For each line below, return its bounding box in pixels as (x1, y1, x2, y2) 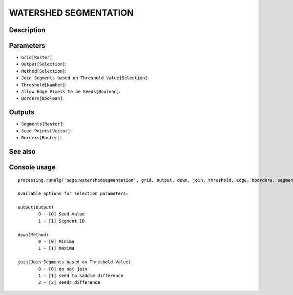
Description (9, 26, 46, 34)
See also (9, 147, 36, 156)
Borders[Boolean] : (21, 95, 64, 101)
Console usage (9, 163, 56, 171)
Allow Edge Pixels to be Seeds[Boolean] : (21, 88, 121, 95)
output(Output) (18, 205, 54, 210)
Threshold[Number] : (21, 82, 67, 87)
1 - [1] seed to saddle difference (38, 273, 124, 278)
